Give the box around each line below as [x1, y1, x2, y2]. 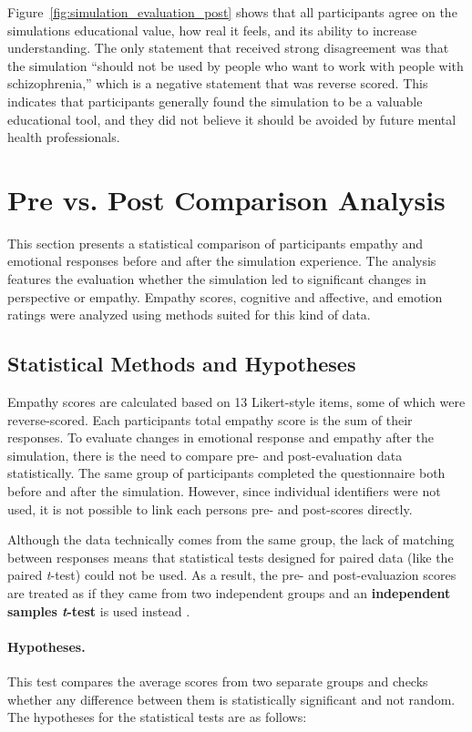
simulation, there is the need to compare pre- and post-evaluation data [7, 445, 403, 464]
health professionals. [7, 127, 120, 147]
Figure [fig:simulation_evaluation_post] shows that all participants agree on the [7, 3, 457, 21]
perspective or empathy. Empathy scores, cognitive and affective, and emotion [7, 287, 443, 306]
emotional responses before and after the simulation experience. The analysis [7, 251, 436, 270]
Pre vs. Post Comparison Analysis [7, 180, 446, 218]
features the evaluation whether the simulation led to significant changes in [7, 269, 426, 289]
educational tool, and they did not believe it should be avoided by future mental [7, 109, 457, 128]
